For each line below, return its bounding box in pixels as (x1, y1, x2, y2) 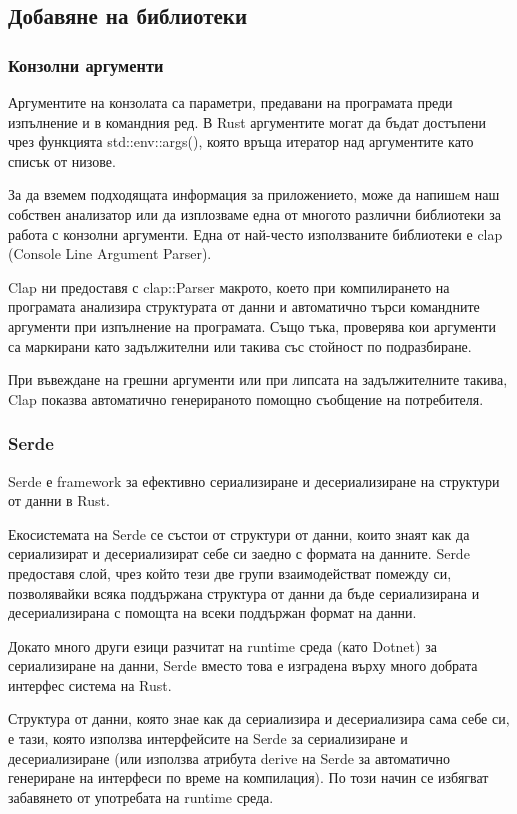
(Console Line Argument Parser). (8, 243, 212, 264)
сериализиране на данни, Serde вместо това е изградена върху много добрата (8, 655, 478, 676)
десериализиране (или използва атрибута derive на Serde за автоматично (8, 747, 450, 768)
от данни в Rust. (8, 490, 110, 511)
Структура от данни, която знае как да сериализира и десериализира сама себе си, (8, 708, 510, 729)
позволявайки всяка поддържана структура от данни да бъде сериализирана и (8, 582, 480, 603)
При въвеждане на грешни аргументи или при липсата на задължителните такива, (8, 369, 508, 390)
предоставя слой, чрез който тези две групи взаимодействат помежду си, (8, 562, 452, 583)
